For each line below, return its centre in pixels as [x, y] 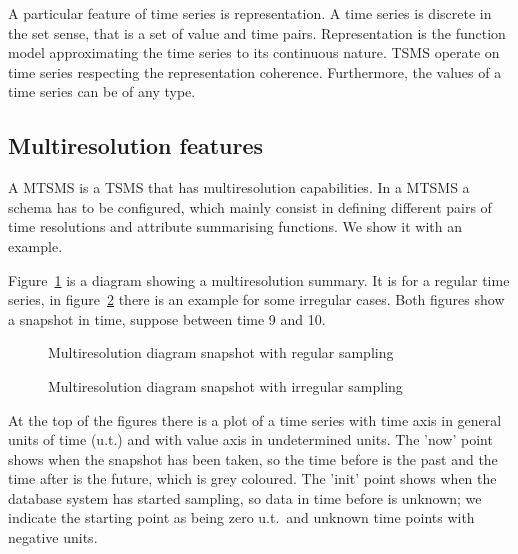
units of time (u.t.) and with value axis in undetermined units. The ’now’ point [250, 439]
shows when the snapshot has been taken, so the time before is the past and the [253, 458]
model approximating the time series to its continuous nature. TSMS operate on [254, 52]
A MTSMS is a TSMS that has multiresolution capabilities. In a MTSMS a [239, 187]
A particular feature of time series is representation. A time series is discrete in [250, 13]
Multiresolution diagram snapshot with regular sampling [221, 352]
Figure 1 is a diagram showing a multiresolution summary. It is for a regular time [259, 279]
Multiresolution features [136, 145]
